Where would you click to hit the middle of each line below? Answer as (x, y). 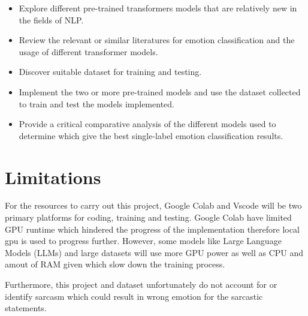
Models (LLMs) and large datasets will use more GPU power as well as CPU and (154, 252)
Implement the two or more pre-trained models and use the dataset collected (160, 91)
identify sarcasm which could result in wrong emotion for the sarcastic (134, 296)
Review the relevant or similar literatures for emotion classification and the (157, 40)
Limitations (53, 177)
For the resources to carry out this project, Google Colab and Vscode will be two (153, 205)
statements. (26, 308)
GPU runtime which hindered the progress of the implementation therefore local (152, 229)
